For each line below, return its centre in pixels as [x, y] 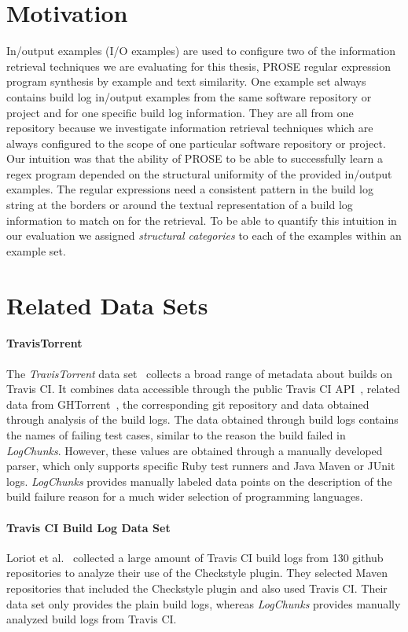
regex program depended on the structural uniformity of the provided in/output [199, 173]
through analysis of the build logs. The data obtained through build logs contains [202, 419]
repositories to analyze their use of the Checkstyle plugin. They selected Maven [197, 573]
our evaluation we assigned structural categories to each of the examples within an [204, 235]
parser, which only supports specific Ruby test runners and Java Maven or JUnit [201, 466]
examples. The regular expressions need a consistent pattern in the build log [190, 189]
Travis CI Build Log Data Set [88, 527]
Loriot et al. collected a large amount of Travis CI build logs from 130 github [195, 557]
